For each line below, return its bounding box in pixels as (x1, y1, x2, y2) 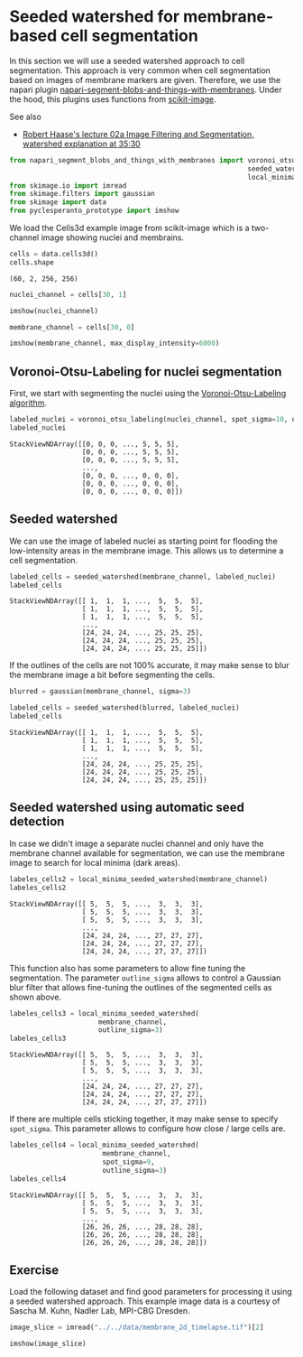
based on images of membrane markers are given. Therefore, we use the (9, 74, 281, 85)
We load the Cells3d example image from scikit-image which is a (9, 223, 250, 234)
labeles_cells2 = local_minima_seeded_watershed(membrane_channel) (9, 874, 269, 884)
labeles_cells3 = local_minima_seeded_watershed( (9, 1008, 200, 1018)
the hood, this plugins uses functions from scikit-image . (9, 93, 216, 105)
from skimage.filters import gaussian (9, 190, 155, 199)
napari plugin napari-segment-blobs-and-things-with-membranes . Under (9, 84, 282, 95)
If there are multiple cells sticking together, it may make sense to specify (9, 1113, 279, 1125)
